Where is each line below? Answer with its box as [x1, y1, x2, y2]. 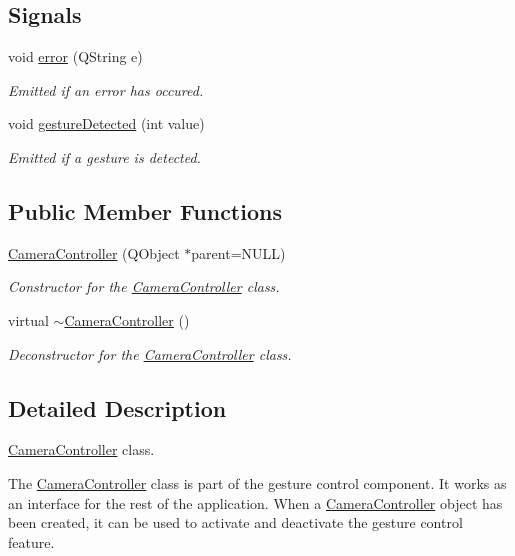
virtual [8, 309, 49, 330]
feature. [8, 531, 55, 552]
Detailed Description [8, 392, 227, 423]
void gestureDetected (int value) [8, 113, 205, 134]
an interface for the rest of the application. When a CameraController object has [8, 492, 503, 513]
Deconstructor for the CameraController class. [8, 343, 292, 364]
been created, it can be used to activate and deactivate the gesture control [8, 512, 463, 533]
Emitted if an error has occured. [8, 79, 204, 100]
